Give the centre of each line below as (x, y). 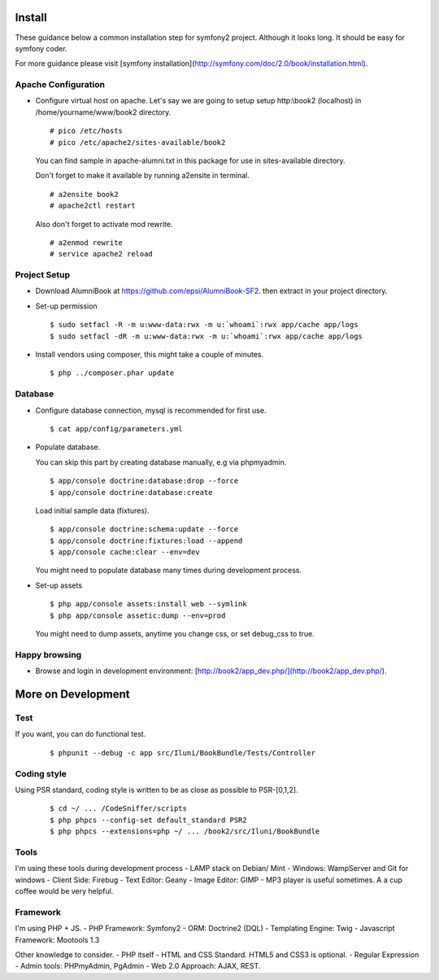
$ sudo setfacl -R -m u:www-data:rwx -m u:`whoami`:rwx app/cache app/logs (204, 325)
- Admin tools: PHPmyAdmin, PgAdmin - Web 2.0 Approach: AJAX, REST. (138, 966)
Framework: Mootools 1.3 (57, 939)
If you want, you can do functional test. (80, 734)
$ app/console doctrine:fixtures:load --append (146, 540)
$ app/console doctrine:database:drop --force (144, 481)
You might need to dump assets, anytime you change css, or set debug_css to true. (175, 634)
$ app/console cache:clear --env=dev (125, 552)
